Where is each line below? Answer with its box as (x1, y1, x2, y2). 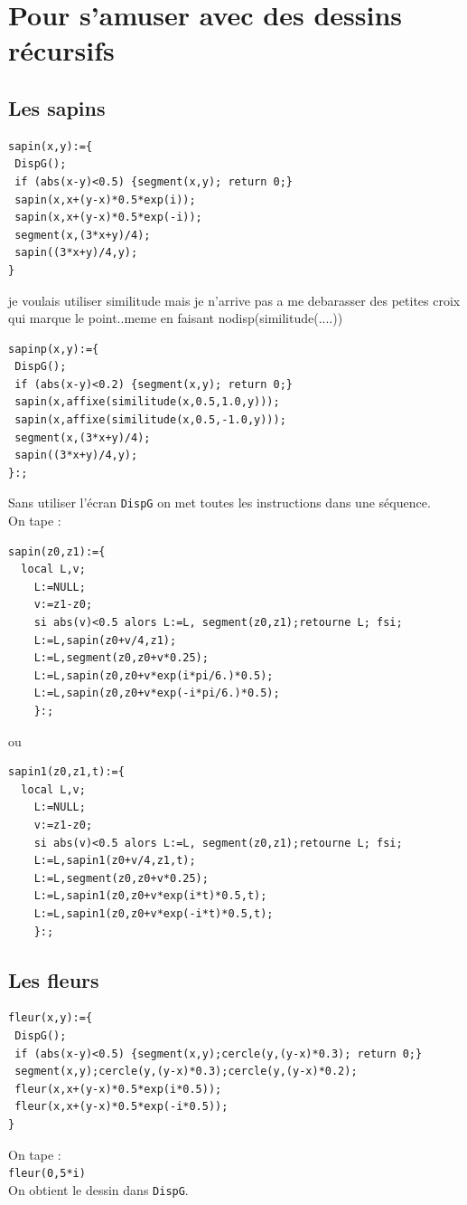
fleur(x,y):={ (8, 1011, 93, 1025)
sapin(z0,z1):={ (8, 545, 106, 558)
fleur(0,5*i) (8, 1167, 86, 1181)
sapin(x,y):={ (8, 139, 93, 153)
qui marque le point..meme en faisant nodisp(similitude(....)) (8, 308, 343, 327)
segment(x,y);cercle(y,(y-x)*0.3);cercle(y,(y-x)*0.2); (14, 1065, 358, 1078)
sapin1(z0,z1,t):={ (8, 765, 125, 779)
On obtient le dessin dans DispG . (8, 1180, 189, 1199)
